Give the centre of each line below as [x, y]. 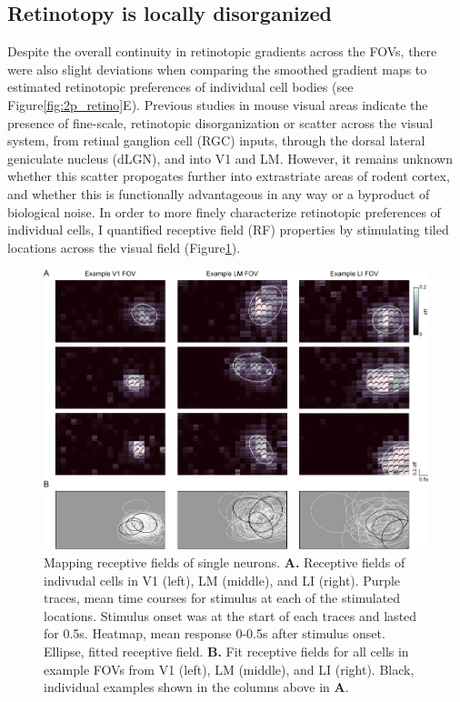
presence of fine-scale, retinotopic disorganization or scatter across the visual [220, 122]
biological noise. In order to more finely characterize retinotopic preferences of [224, 211]
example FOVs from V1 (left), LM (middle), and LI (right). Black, [229, 669]
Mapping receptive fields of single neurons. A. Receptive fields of [225, 562]
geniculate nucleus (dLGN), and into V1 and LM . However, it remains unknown [230, 158]
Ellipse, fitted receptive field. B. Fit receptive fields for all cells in [226, 652]
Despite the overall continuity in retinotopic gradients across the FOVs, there [222, 51]
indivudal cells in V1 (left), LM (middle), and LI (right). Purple [222, 580]
